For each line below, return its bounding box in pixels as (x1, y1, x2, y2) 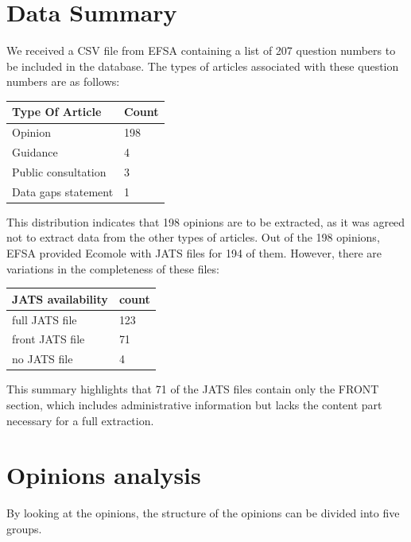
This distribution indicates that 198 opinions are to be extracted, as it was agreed (6, 213, 405, 230)
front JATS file (12, 331, 85, 347)
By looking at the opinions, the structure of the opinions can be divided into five (6, 505, 400, 521)
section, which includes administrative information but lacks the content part (6, 396, 382, 412)
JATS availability (12, 290, 108, 307)
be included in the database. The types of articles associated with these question (6, 57, 399, 74)
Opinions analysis (6, 459, 201, 491)
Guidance (12, 144, 58, 161)
